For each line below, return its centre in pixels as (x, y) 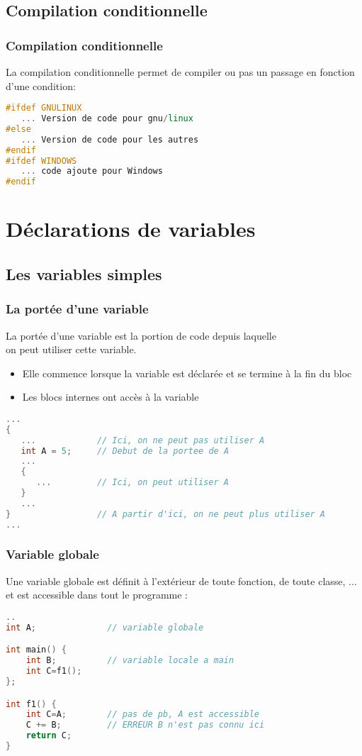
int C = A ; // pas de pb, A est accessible (143, 715)
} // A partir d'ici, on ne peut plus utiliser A (166, 514)
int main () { (36, 650)
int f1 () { (31, 704)
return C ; (49, 736)
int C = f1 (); (54, 671)
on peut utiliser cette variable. (71, 349)
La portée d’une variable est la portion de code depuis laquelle (141, 335)
